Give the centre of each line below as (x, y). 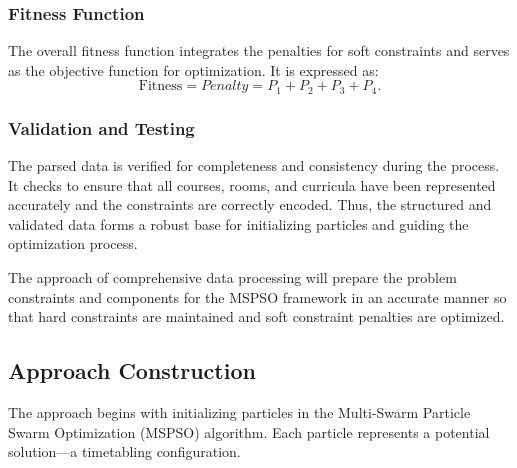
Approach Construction (132, 370)
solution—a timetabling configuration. (124, 451)
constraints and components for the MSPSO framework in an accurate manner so (257, 296)
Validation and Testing (101, 127)
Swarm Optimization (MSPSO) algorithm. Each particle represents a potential (249, 431)
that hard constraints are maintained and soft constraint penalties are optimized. (256, 316)
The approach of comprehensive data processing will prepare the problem (232, 277)
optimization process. (73, 243)
